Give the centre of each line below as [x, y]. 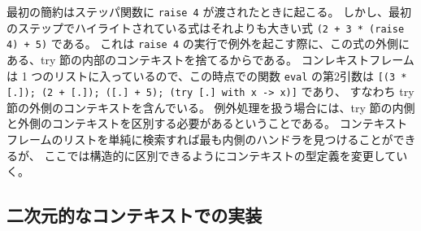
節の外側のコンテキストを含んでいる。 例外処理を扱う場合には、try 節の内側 [211, 107]
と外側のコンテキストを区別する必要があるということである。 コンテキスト [207, 123]
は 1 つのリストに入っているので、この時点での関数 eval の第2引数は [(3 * [207, 75]
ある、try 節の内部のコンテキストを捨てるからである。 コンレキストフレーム [210, 59]
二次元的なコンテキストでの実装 [135, 215]
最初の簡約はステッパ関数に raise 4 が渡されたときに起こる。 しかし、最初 [209, 11]
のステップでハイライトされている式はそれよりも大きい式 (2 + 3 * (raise [206, 27]
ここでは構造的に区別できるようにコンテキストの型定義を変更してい [226, 155]
